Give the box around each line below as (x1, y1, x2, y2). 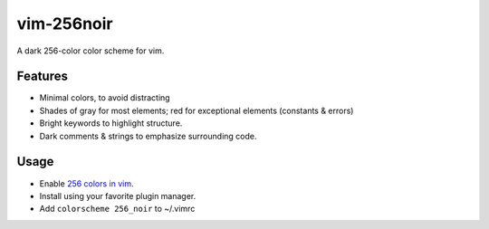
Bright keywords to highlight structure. (39, 118, 183, 129)
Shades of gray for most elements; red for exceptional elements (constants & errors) (39, 105, 354, 116)
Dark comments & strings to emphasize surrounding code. (39, 130, 257, 141)
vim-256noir (16, 14, 113, 33)
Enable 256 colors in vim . (39, 177, 135, 189)
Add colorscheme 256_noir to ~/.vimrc (39, 204, 196, 215)
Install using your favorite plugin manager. (39, 190, 197, 201)
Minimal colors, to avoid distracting (39, 92, 171, 103)
